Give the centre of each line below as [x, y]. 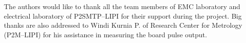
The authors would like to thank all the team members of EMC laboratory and [122, 6]
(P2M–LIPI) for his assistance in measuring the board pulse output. [105, 34]
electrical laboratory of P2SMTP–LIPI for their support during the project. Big [123, 16]
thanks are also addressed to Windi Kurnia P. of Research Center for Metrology [123, 25]
